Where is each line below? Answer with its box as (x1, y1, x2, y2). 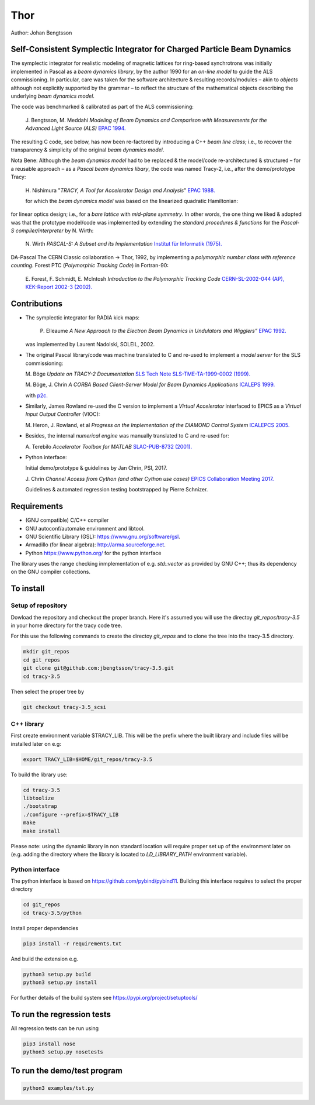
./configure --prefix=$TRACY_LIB (23, 811, 119, 818)
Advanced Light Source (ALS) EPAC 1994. (25, 125, 126, 132)
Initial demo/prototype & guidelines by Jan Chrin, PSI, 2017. (25, 464, 167, 471)
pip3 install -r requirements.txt (23, 940, 122, 947)
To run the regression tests (10, 1009, 111, 1019)
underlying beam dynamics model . (10, 92, 94, 99)
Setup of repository (10, 601, 67, 610)
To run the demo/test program (10, 1065, 123, 1076)
